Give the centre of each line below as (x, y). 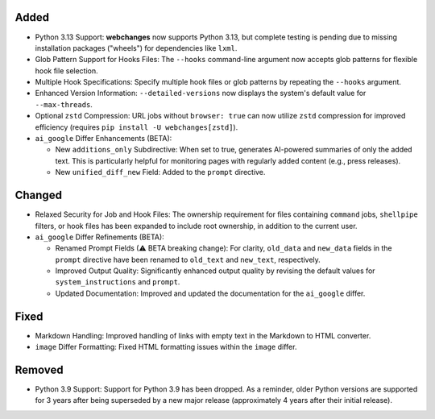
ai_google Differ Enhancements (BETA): (104, 139)
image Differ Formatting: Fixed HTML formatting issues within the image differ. (166, 347)
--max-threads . (64, 104)
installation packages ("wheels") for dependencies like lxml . (136, 48)
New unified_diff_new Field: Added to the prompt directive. (160, 172)
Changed (38, 195)
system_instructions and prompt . (118, 282)
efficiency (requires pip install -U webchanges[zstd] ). (137, 127)
